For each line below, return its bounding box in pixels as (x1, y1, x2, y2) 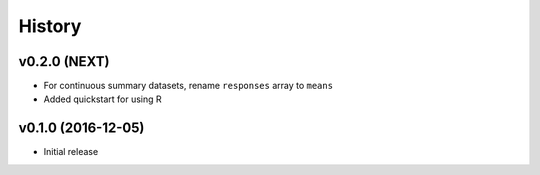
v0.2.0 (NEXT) (18, 53, 110, 70)
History (18, 15, 82, 37)
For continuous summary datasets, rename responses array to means (43, 80, 334, 92)
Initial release (43, 146, 99, 158)
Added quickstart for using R (43, 93, 162, 105)
